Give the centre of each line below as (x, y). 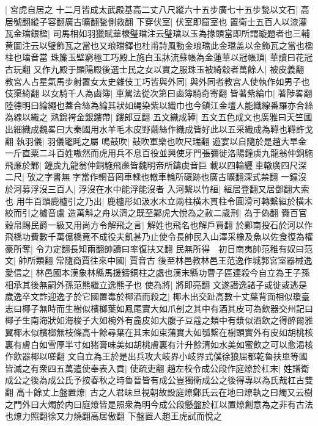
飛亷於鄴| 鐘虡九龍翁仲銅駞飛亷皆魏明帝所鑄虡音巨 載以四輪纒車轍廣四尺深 (156, 164)
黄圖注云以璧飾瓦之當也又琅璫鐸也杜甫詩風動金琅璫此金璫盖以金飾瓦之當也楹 (159, 45)
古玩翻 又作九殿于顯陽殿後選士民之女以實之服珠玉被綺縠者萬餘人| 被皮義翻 (155, 69)
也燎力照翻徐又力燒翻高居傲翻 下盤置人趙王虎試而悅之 (113, 416)
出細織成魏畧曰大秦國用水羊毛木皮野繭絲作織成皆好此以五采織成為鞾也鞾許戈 (159, 128)
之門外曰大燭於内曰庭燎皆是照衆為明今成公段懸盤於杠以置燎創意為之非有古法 (159, 404)
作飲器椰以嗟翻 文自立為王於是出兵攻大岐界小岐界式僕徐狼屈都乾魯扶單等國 (156, 356)
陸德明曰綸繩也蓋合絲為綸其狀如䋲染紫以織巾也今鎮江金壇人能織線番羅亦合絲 (159, 105)
